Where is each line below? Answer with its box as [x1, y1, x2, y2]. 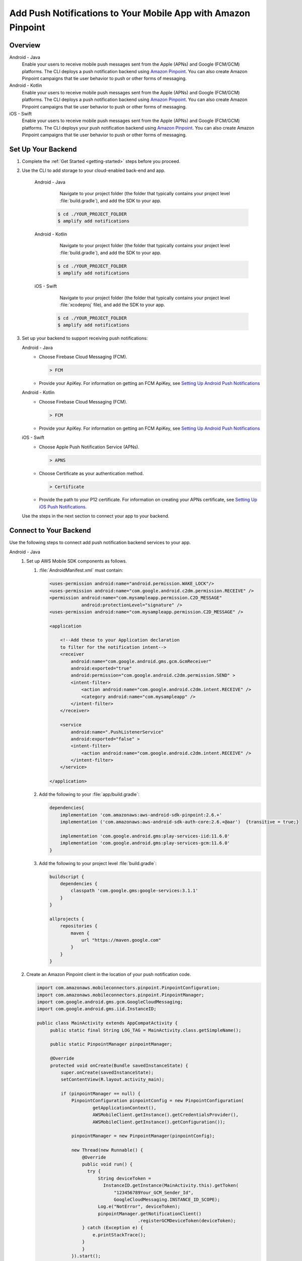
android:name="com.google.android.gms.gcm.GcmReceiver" [70, 658, 211, 664]
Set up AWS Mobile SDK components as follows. [26, 558, 127, 564]
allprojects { [49, 916, 85, 922]
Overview [9, 41, 41, 49]
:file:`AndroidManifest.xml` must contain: [39, 567, 123, 574]
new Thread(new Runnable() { [71, 1148, 143, 1153]
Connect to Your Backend [9, 526, 91, 535]
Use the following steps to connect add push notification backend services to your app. [9, 540, 191, 546]
